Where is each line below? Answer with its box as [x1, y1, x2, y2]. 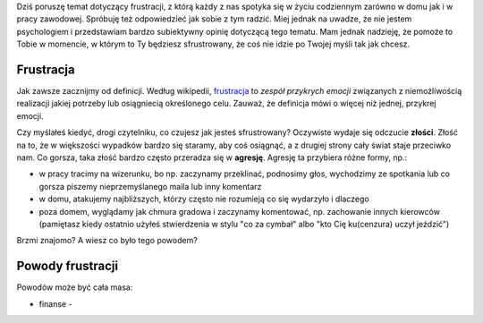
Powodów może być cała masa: [16, 282, 133, 293]
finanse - [38, 298, 72, 309]
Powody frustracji [16, 259, 119, 274]
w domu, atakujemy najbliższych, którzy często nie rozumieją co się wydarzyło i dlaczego [38, 193, 370, 205]
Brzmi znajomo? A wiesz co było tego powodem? [16, 235, 199, 246]
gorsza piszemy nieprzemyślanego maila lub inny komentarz [38, 181, 262, 191]
